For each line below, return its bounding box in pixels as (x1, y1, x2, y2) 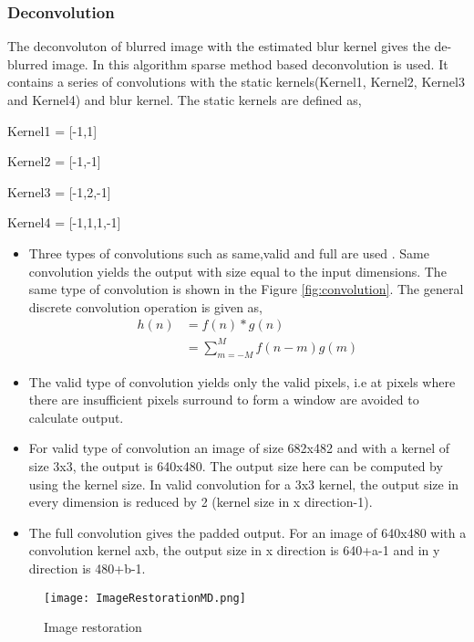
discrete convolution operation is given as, (28, 297, 263, 316)
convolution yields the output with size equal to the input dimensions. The (28, 261, 447, 280)
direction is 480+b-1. (28, 559, 146, 578)
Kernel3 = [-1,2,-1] (7, 182, 111, 201)
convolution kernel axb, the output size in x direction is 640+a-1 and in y (28, 541, 440, 560)
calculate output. (28, 407, 124, 426)
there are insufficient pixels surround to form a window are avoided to (28, 390, 419, 409)
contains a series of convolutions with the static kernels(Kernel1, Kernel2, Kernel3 (7, 72, 465, 91)
